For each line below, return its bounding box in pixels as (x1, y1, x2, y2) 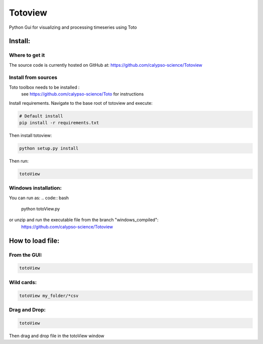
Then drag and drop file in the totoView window (9, 333, 105, 339)
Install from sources (9, 74, 58, 81)
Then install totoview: (9, 132, 52, 138)
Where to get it (9, 52, 45, 58)
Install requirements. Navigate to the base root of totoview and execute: (9, 100, 153, 106)
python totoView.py (21, 206, 60, 212)
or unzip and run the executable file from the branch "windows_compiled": (9, 217, 159, 223)
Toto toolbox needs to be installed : (9, 84, 80, 90)
